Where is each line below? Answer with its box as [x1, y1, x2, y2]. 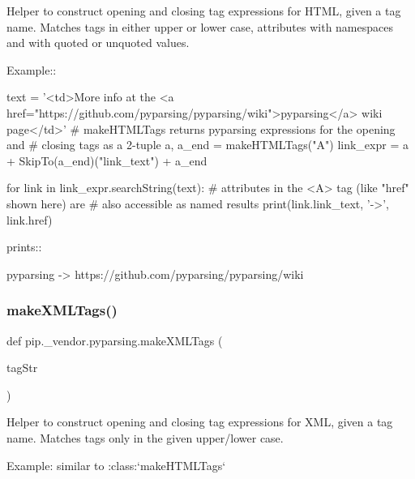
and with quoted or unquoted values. [6, 34, 190, 51]
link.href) [6, 211, 53, 228]
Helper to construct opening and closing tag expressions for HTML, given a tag [6, 2, 401, 19]
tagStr [6, 359, 38, 376]
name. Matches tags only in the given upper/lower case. [6, 429, 284, 446]
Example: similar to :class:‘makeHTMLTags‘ [6, 456, 226, 473]
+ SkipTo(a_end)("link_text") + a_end [6, 152, 207, 169]
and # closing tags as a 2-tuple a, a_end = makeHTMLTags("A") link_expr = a [6, 136, 409, 153]
